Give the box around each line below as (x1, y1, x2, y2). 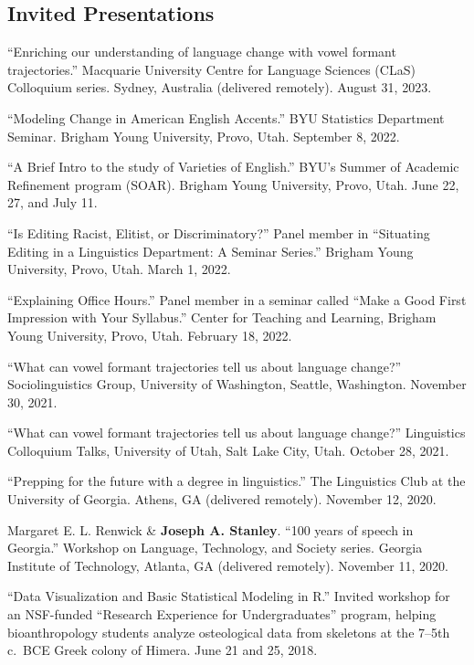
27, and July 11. (7, 193, 98, 212)
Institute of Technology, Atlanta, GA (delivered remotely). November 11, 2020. (7, 555, 448, 575)
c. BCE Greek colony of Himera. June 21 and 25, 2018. (7, 640, 318, 660)
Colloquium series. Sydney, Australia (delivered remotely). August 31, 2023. (7, 78, 432, 97)
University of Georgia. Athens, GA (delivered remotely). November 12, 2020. (7, 490, 437, 509)
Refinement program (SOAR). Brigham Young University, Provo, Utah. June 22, (7, 174, 459, 194)
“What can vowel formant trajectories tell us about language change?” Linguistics (7, 423, 466, 442)
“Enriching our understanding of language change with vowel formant (7, 42, 396, 61)
